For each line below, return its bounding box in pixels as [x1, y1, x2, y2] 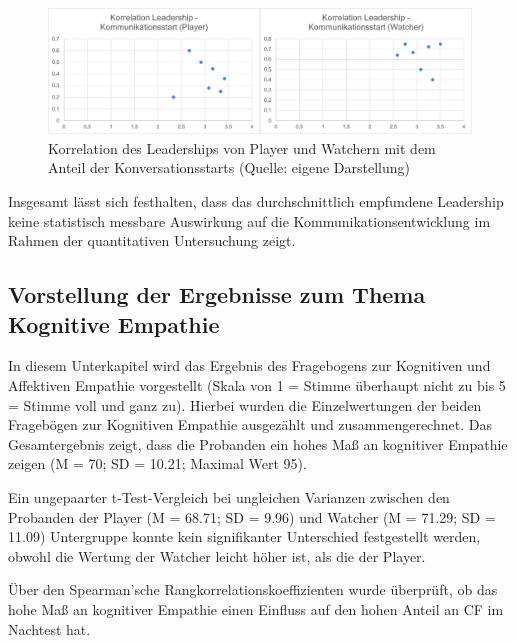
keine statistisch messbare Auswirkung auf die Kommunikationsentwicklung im [8, 210, 491, 231]
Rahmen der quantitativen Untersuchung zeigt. [8, 230, 296, 251]
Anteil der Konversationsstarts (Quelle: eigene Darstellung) [48, 157, 411, 178]
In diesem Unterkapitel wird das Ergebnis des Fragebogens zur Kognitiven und [8, 355, 491, 376]
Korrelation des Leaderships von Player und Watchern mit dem [48, 137, 436, 158]
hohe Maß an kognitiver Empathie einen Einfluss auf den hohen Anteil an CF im [8, 598, 504, 619]
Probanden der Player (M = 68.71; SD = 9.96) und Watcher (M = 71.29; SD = [8, 506, 496, 527]
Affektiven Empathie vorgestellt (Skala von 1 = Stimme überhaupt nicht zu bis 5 [8, 375, 506, 396]
